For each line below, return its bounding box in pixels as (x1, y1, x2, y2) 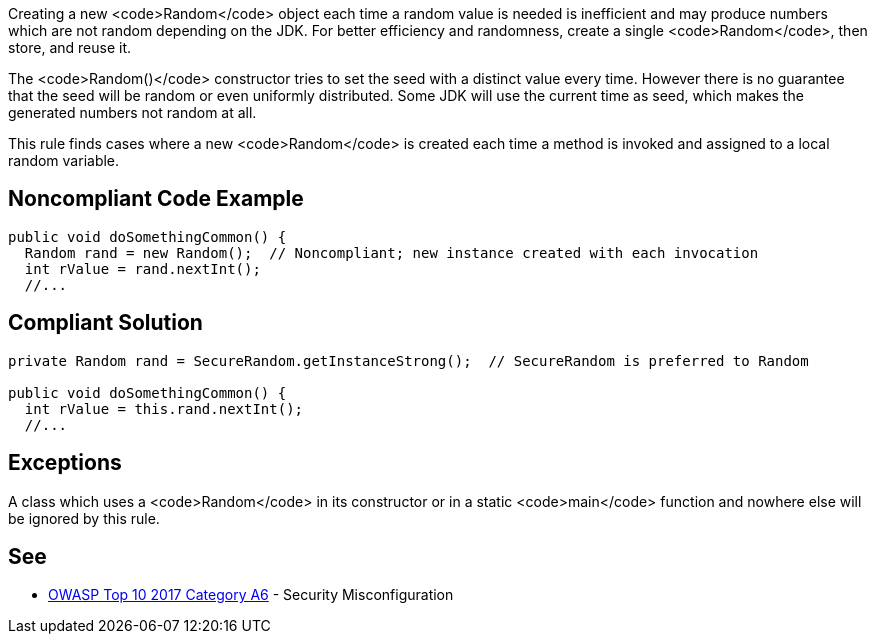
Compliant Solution (8, 310, 203, 336)
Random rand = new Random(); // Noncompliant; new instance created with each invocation (24, 244, 759, 261)
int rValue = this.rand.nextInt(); (24, 400, 304, 417)
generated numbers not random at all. (8, 104, 257, 121)
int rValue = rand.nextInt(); (24, 260, 261, 277)
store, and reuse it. (8, 39, 132, 56)
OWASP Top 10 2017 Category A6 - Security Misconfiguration (48, 586, 454, 604)
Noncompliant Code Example (8, 186, 304, 212)
